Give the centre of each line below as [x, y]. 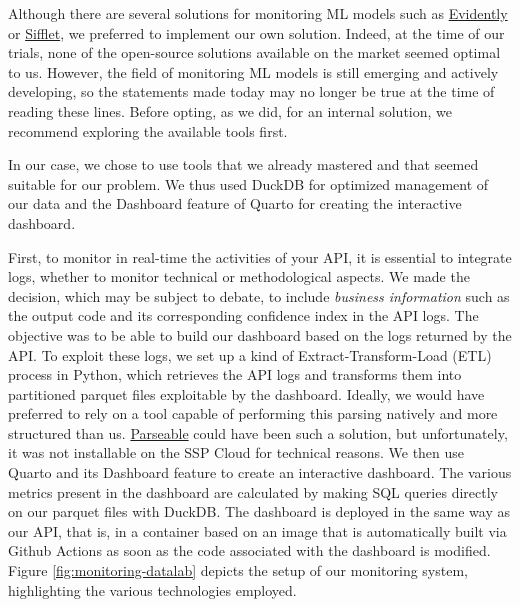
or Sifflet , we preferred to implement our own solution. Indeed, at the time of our [256, 32]
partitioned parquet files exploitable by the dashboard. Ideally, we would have [246, 393]
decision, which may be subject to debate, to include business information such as [259, 295]
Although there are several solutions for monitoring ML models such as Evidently [258, 13]
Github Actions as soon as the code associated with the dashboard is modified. [249, 550]
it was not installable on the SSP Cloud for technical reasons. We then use [236, 452]
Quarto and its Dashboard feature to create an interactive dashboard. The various [260, 472]
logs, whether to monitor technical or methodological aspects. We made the [239, 276]
